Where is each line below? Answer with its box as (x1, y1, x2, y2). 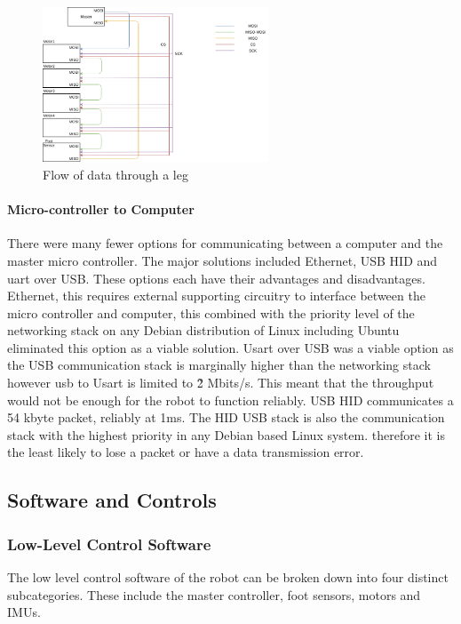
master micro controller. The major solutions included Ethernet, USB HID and (7, 251, 438, 269)
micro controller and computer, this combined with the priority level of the (7, 303, 415, 322)
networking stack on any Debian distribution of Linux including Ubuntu (7, 321, 400, 340)
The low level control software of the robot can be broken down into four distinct (7, 568, 449, 587)
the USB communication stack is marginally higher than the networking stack (7, 356, 431, 374)
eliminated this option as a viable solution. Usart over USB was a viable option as (7, 338, 454, 356)
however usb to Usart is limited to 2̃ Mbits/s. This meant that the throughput (7, 373, 434, 392)
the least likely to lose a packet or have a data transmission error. (7, 443, 364, 461)
